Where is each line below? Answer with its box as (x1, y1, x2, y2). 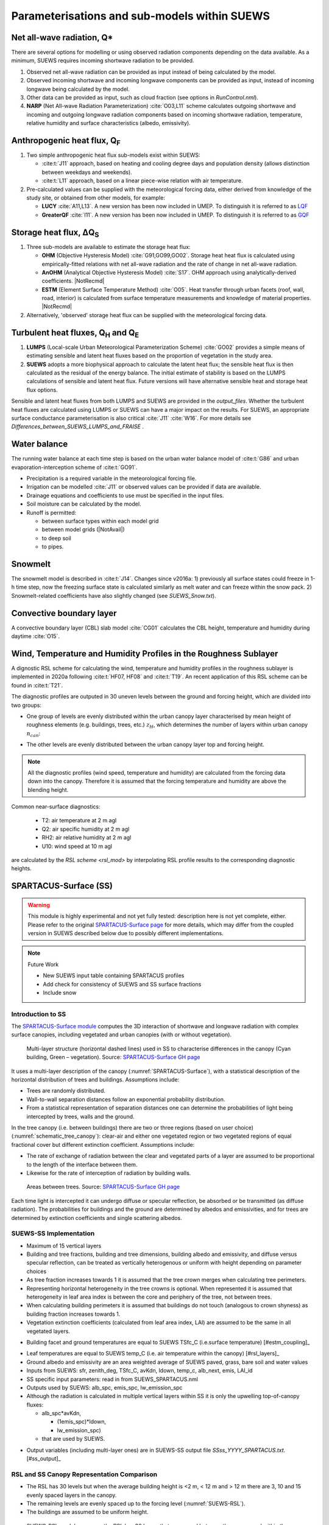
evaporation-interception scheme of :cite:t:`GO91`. (11, 464, 138, 471)
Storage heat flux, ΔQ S (11, 227, 99, 239)
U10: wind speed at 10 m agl (41, 842, 113, 850)
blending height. (27, 786, 69, 793)
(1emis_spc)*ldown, (57, 1418, 107, 1426)
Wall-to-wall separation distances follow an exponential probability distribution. (26, 1096, 225, 1103)
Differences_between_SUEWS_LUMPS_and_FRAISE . (11, 423, 144, 430)
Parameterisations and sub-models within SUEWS (11, 9, 271, 23)
